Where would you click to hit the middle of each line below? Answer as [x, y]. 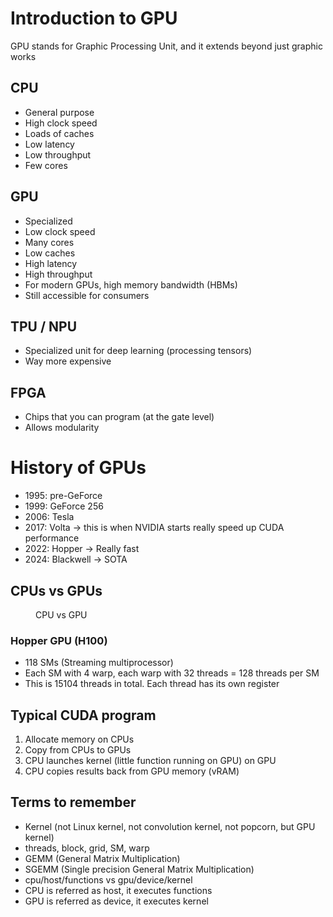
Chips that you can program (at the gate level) [119, 417]
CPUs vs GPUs [56, 590]
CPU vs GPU [61, 614]
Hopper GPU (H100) [59, 640]
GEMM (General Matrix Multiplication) [102, 858]
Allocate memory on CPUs [79, 739]
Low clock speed [60, 231]
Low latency [49, 144]
